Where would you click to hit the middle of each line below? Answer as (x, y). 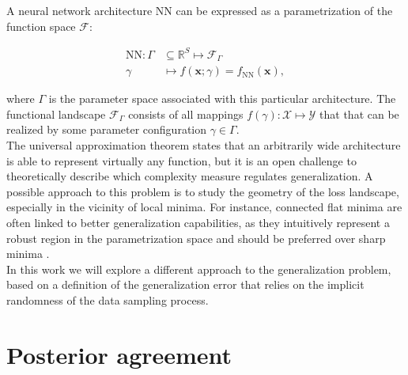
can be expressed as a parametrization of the (284, 10)
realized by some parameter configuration (107, 129)
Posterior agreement (119, 354)
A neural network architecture (79, 10)
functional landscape (56, 114)
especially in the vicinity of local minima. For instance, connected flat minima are (204, 207)
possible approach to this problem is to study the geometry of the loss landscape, (203, 191)
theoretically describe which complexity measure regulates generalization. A (190, 176)
